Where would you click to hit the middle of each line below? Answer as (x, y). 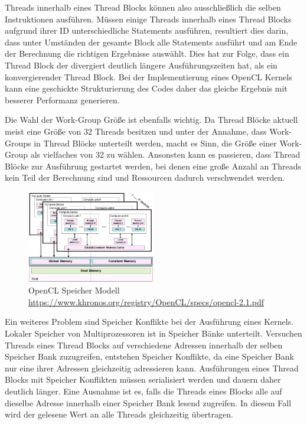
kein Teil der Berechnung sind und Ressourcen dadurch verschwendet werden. (145, 177)
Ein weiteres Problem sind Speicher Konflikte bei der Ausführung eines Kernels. (149, 322)
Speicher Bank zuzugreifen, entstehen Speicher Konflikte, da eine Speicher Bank (149, 356)
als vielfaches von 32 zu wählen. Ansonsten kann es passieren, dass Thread (165, 154)
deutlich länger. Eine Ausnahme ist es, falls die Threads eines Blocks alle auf (143, 391)
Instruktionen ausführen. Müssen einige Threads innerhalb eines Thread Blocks (148, 19)
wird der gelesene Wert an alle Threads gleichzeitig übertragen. (119, 414)
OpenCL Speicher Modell (74, 290)
